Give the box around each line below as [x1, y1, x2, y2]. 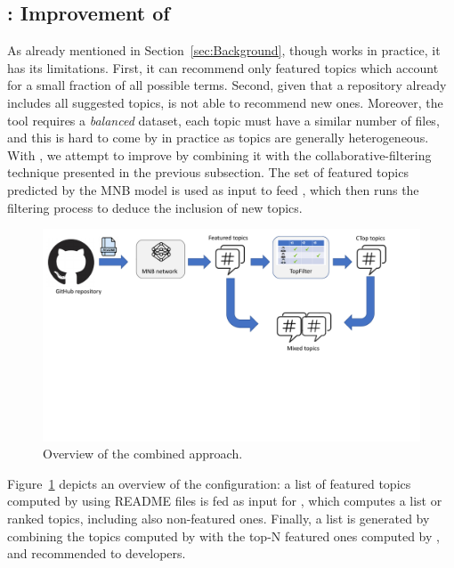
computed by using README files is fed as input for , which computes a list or [7, 491, 442, 510]
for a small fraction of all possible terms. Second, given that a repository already [7, 76, 447, 94]
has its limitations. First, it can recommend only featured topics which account [7, 58, 439, 77]
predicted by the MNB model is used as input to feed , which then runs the [7, 180, 419, 199]
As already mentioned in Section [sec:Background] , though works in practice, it [7, 41, 441, 60]
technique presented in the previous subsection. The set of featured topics [7, 163, 409, 182]
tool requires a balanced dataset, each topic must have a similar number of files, [7, 110, 440, 129]
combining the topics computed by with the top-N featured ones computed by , [7, 526, 440, 545]
